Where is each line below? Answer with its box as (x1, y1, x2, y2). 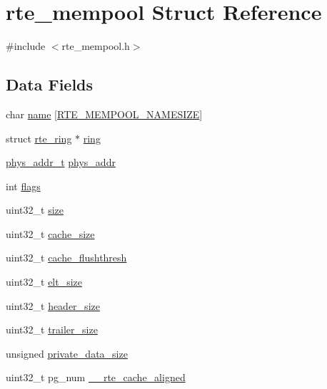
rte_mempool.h (61, 38, 130, 53)
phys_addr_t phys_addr (6, 155, 116, 170)
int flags (6, 178, 41, 193)
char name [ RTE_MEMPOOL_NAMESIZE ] (6, 106, 203, 121)
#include (6, 38, 46, 53)
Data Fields (6, 73, 94, 95)
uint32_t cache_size (6, 226, 95, 241)
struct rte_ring (6, 130, 72, 145)
